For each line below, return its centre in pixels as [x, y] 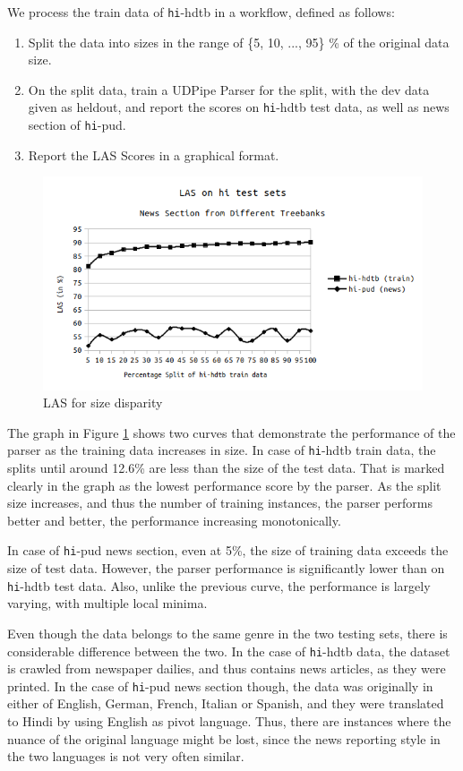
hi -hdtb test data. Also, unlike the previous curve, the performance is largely [219, 585]
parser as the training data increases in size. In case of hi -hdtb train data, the [222, 450]
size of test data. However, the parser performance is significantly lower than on [226, 568]
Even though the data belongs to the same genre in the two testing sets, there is [227, 633]
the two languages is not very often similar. [126, 756]
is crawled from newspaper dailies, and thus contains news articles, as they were [227, 668]
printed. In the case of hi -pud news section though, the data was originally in [220, 685]
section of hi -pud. [77, 125]
